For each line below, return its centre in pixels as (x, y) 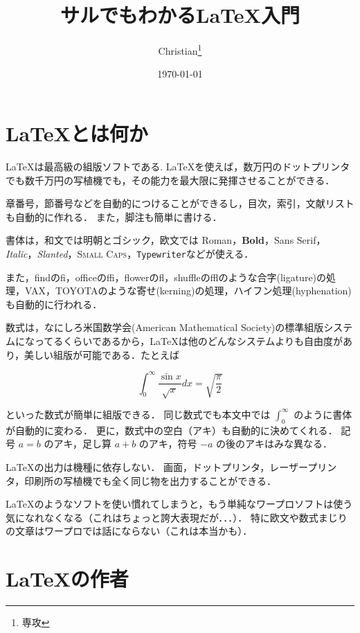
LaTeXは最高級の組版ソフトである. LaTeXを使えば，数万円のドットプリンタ (178, 166)
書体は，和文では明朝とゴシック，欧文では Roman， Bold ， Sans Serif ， (166, 240)
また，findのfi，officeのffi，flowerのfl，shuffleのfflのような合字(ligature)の (166, 277)
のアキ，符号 (168, 444)
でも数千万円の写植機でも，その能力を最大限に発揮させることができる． (170, 180)
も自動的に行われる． (54, 304)
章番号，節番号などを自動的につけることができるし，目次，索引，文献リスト (180, 203)
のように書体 (323, 414)
